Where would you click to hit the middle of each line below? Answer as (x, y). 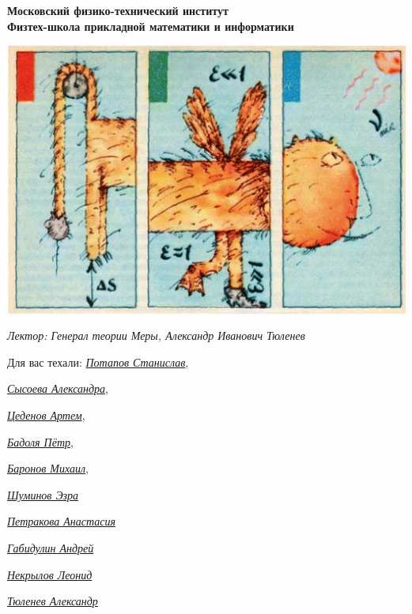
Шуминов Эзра (43, 494)
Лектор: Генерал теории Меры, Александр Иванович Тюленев (156, 335)
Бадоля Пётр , (40, 441)
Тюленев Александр (53, 601)
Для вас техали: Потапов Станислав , (98, 362)
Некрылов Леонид (50, 574)
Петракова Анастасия (61, 521)
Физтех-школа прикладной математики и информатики (151, 26)
